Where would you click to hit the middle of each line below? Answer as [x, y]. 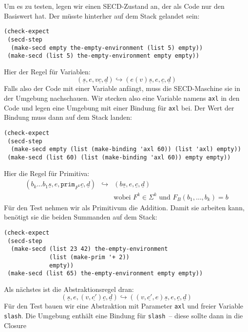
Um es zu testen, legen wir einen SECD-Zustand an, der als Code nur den [114, 6]
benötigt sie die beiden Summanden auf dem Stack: [81, 217]
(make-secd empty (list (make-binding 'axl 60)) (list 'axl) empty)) [126, 149]
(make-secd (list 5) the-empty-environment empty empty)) [103, 56]
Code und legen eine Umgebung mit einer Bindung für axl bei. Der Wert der [119, 107]
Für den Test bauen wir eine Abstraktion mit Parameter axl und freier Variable [124, 306]
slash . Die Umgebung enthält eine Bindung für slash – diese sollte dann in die [124, 316]
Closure [15, 325]
